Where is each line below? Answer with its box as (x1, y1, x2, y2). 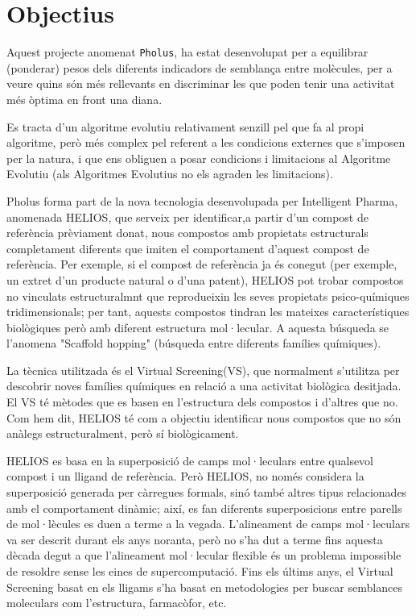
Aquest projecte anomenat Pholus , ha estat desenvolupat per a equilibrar (6, 44, 369, 60)
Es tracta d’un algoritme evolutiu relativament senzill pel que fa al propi (6, 118, 365, 135)
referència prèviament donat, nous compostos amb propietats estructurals (6, 224, 369, 241)
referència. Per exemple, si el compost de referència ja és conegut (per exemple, (6, 256, 397, 273)
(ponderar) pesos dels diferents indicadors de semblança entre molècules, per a (6, 59, 393, 76)
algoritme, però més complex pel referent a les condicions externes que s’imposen (6, 134, 406, 151)
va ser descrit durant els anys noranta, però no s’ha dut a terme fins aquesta (6, 531, 383, 547)
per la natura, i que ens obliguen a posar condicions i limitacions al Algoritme (6, 149, 391, 166)
